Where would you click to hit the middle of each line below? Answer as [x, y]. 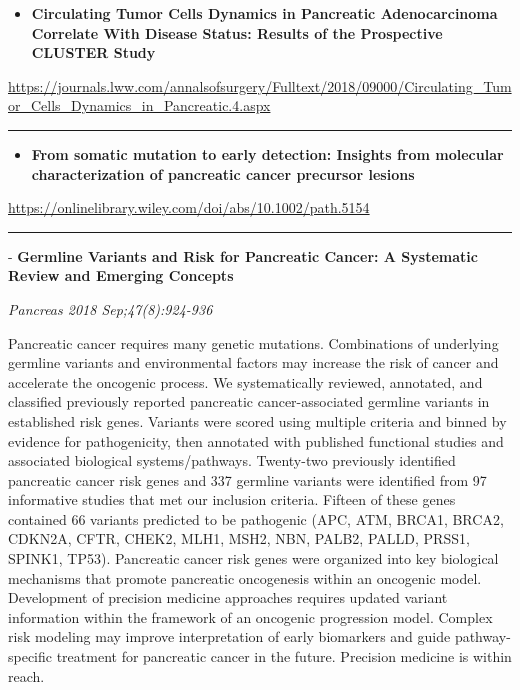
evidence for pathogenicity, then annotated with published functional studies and [256, 440]
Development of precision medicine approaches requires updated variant [228, 597]
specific [30, 656]
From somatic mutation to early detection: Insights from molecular [267, 153]
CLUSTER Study [93, 52]
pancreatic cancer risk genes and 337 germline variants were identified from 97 [247, 479]
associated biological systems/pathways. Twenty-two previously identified [232, 460]
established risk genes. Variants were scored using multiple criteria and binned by [257, 420]
